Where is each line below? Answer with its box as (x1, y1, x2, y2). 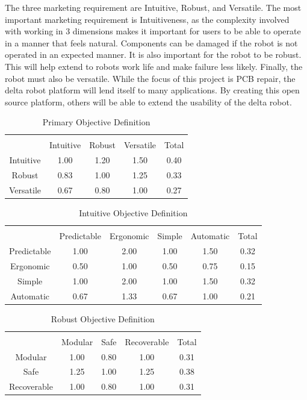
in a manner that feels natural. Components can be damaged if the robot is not (5, 36, 298, 49)
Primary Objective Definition (42, 116, 150, 128)
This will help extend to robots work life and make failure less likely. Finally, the (5, 60, 303, 72)
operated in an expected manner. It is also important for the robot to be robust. (5, 48, 302, 61)
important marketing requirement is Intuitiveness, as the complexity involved (5, 13, 290, 25)
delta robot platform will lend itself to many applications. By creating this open (5, 84, 300, 96)
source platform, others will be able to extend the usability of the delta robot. (5, 95, 292, 108)
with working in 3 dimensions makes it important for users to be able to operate (5, 25, 301, 37)
